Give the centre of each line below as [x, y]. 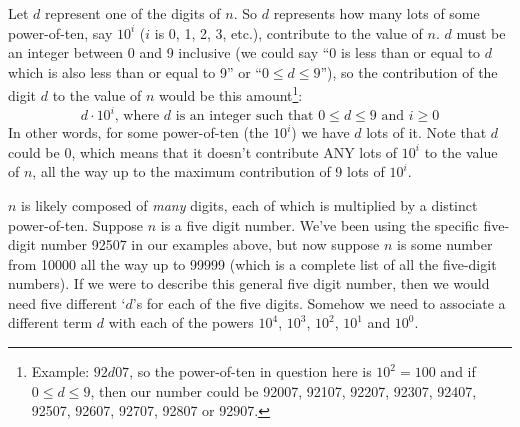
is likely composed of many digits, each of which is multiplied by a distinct [249, 204]
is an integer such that [244, 116]
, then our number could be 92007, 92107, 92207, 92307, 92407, [283, 390]
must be [481, 32]
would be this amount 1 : [231, 94]
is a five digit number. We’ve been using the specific [319, 224]
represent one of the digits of [133, 13]
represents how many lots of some [376, 13]
